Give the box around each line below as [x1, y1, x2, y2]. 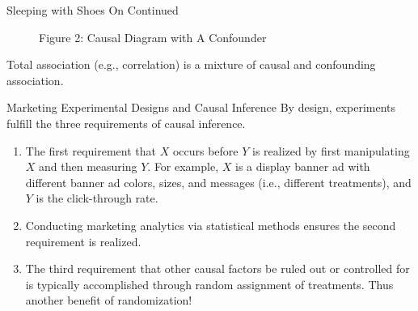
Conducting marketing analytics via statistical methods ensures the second [25, 216, 396, 233]
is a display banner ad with [234, 158, 370, 175]
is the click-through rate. [36, 190, 158, 207]
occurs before [172, 142, 239, 159]
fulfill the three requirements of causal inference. [6, 114, 246, 131]
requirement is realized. [25, 232, 141, 249]
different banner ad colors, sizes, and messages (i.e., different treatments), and [25, 173, 412, 190]
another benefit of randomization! [25, 292, 192, 309]
